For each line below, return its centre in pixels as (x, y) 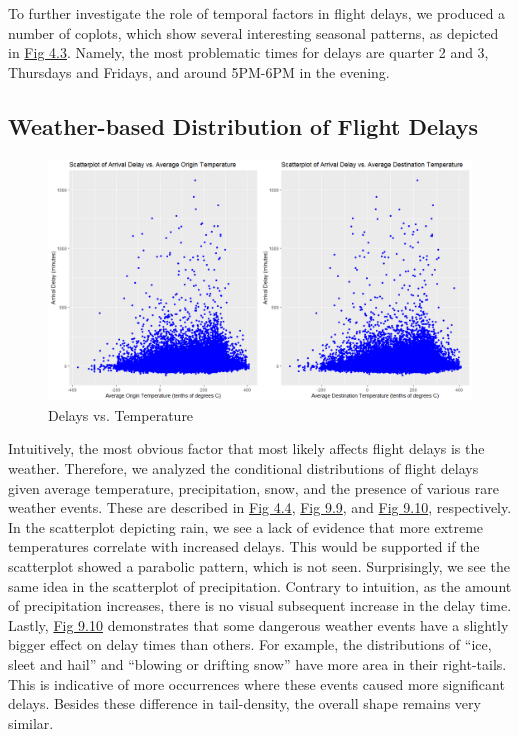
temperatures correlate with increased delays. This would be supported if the (244, 546)
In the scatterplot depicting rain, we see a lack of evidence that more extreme (246, 526)
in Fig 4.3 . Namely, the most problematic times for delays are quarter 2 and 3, (248, 52)
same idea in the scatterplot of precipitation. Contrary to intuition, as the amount (260, 585)
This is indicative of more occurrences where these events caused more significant (256, 683)
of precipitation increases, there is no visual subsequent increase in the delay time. (260, 605)
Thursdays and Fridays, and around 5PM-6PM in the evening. (199, 71)
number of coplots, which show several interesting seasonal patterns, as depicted (253, 32)
